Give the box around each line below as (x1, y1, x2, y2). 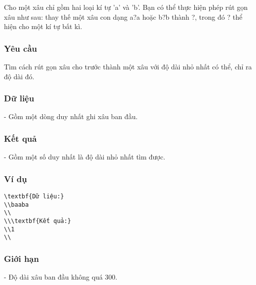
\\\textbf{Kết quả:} (4, 218, 72, 224)
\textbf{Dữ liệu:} (4, 193, 64, 200)
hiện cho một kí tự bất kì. (4, 21, 82, 32)
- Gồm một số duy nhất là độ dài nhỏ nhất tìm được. (4, 152, 165, 162)
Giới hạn (4, 252, 39, 264)
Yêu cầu (4, 42, 37, 54)
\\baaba (4, 201, 29, 208)
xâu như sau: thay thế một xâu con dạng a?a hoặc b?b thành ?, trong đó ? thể (4, 11, 243, 22)
